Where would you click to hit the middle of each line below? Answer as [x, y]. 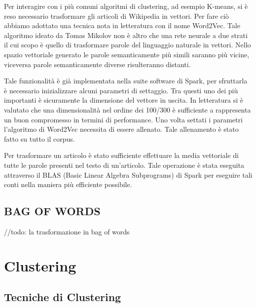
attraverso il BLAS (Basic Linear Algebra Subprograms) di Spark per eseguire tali [128, 174]
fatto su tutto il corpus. [39, 138]
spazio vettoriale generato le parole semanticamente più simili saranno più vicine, [127, 54]
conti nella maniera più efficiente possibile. [68, 184]
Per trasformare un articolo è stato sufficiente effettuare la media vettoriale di [121, 155]
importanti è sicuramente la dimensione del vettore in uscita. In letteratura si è [124, 100]
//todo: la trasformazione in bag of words [67, 231]
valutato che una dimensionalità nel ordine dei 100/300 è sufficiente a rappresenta [128, 109]
